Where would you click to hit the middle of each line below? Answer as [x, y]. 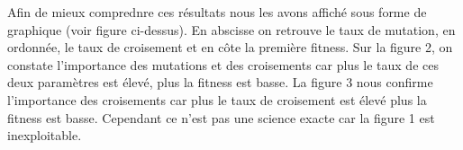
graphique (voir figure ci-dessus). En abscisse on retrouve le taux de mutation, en [231, 29]
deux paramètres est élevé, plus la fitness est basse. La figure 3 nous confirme [220, 82]
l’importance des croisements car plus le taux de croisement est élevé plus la [217, 99]
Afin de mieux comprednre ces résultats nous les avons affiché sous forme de [217, 12]
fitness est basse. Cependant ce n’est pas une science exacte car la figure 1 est [221, 117]
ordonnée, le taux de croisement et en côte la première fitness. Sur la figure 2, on [230, 47]
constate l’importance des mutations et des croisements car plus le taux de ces [223, 64]
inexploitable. [45, 135]
